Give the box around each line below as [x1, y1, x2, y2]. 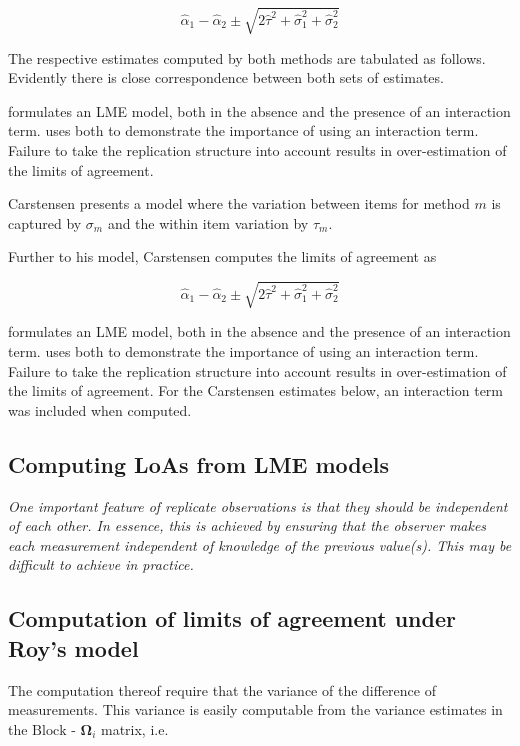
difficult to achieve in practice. [8, 554, 194, 575]
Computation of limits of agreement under [8, 603, 456, 634]
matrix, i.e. [100, 718, 169, 739]
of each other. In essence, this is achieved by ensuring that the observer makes [8, 515, 487, 536]
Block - [32, 723, 76, 738]
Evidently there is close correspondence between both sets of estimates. [8, 67, 444, 88]
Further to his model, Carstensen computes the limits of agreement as [8, 246, 437, 267]
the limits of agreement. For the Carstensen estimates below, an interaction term [8, 380, 503, 401]
